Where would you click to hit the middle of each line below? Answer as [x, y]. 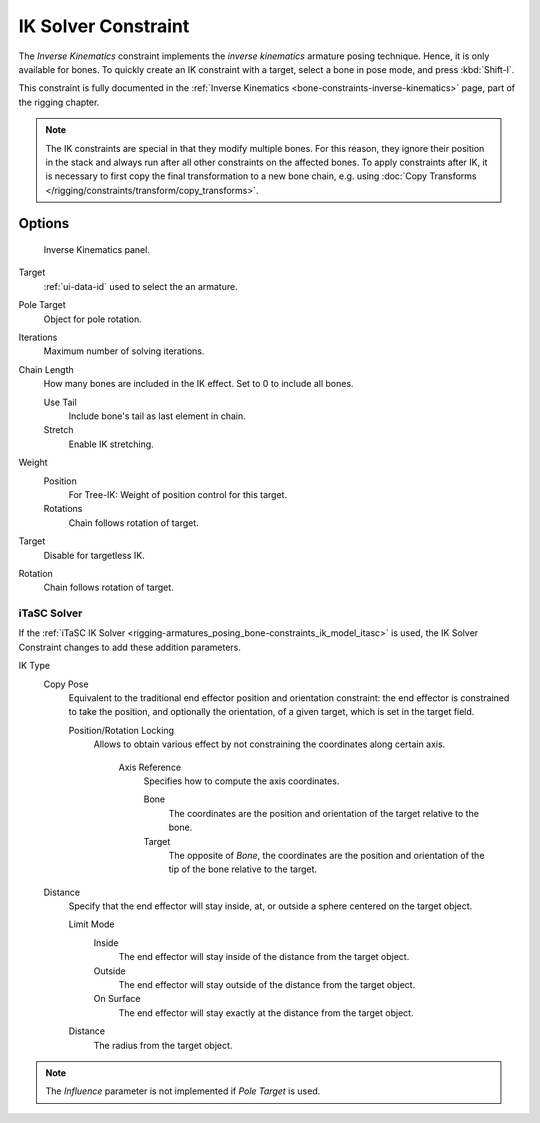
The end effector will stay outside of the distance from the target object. [267, 985]
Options [44, 223]
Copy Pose [66, 684]
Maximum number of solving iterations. [124, 351]
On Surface [117, 999]
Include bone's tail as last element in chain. [157, 416]
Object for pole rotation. [92, 319]
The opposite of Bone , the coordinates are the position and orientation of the [326, 855]
